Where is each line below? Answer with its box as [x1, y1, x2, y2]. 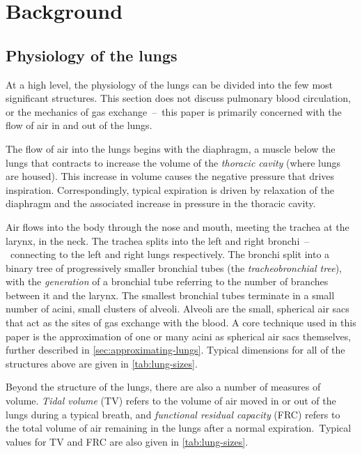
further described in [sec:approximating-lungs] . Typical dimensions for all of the [6, 342, 345, 357]
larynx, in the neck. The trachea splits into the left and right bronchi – [6, 233, 310, 248]
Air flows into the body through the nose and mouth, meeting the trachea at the [6, 219, 349, 234]
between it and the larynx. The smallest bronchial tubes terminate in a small [6, 287, 335, 302]
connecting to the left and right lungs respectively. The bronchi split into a [10, 247, 330, 262]
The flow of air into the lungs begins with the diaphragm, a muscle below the [6, 141, 336, 156]
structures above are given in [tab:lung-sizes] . [6, 356, 198, 370]
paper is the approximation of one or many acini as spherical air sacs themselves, [6, 328, 352, 343]
